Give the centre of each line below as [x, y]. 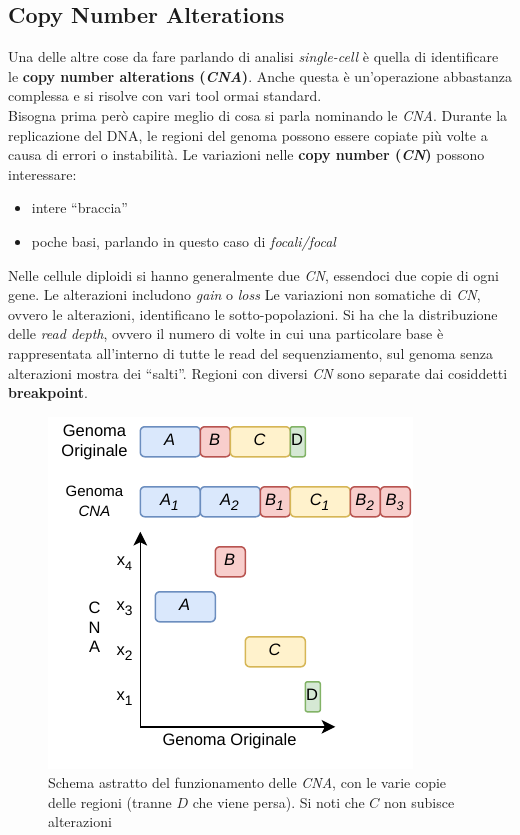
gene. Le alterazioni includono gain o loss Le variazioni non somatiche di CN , [244, 294]
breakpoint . [48, 392]
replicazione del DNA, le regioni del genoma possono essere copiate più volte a [248, 134]
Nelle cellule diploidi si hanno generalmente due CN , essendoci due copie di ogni [253, 274]
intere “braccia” [79, 207]
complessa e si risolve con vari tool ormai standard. [165, 95]
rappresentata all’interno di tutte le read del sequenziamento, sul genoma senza [251, 352]
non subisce [419, 801]
